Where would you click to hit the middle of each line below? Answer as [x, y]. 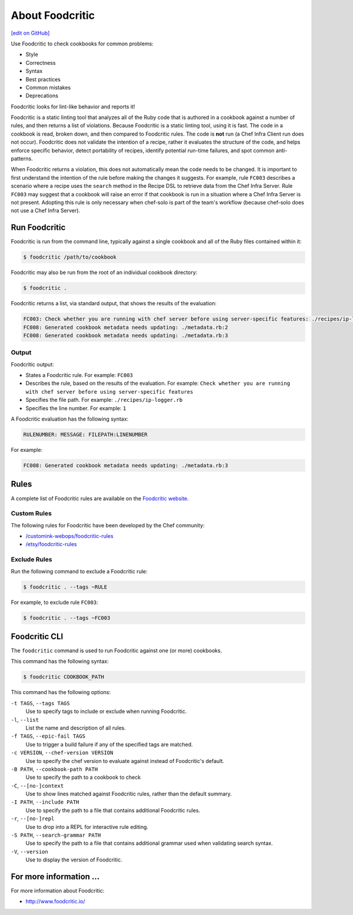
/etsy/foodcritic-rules [51, 544]
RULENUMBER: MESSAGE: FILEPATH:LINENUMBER [85, 435]
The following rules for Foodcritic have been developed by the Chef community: [108, 525]
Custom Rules [31, 514]
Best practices [43, 79]
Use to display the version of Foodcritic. [74, 860]
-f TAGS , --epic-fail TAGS [48, 736]
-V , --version [29, 851]
